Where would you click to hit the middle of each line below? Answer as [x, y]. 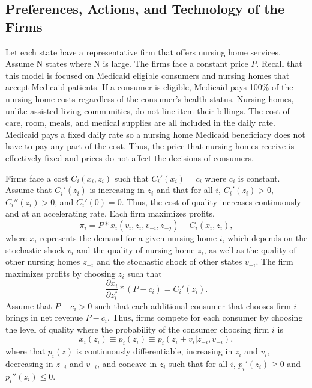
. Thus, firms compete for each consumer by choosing [205, 317]
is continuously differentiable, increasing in [154, 351]
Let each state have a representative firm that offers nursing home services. [143, 51]
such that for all [198, 364]
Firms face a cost [37, 178]
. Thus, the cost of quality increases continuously [211, 201]
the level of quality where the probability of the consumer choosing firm [137, 329]
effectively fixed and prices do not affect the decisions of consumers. [130, 157]
